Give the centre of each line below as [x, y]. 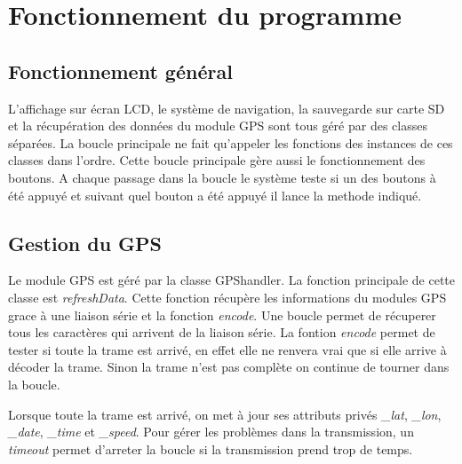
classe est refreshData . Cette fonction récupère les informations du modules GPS [227, 297]
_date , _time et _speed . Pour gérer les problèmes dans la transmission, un [211, 432]
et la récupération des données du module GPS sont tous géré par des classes [218, 126]
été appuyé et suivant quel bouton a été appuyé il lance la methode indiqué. [215, 195]
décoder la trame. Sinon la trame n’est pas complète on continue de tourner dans [229, 367]
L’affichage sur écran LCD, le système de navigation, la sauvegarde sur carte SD [227, 108]
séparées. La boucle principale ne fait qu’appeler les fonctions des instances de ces [231, 142]
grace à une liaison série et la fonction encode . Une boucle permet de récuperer [222, 315]
